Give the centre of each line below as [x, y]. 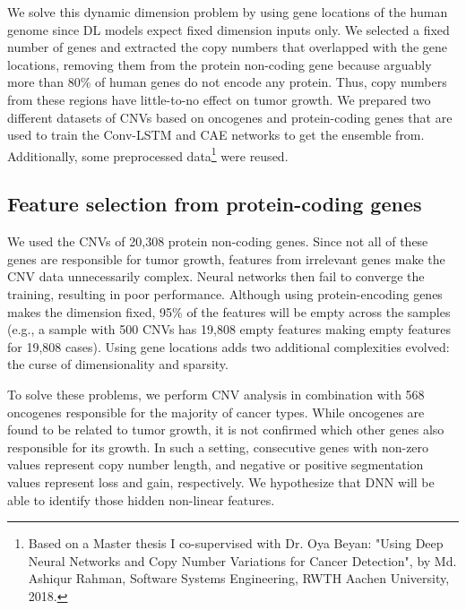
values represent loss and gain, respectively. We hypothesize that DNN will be [221, 481]
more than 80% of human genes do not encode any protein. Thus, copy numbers [227, 82]
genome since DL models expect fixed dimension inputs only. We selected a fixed [229, 29]
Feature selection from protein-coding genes [215, 204]
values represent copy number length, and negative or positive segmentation [216, 464]
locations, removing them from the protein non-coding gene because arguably [220, 64]
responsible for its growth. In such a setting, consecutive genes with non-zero [218, 447]
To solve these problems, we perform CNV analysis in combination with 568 [216, 394]
